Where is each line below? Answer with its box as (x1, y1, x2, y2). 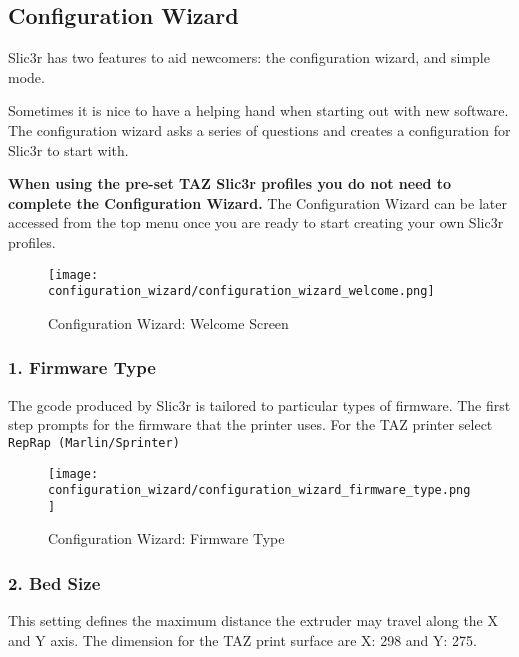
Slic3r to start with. (8, 139, 129, 160)
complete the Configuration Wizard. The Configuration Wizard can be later (8, 192, 507, 213)
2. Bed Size (8, 571, 101, 595)
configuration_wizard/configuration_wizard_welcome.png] (48, 284, 435, 299)
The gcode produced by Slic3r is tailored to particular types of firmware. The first (8, 394, 511, 415)
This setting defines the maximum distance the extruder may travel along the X (8, 610, 498, 631)
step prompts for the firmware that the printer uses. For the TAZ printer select (8, 414, 493, 435)
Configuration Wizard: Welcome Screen (48, 312, 289, 333)
